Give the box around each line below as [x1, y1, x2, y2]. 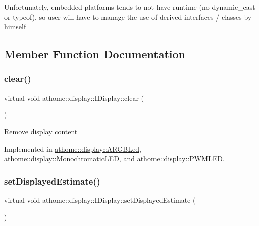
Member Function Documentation [4, 46, 186, 62]
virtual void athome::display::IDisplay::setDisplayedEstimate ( [4, 194, 196, 205]
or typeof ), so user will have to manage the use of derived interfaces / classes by [4, 11, 252, 22]
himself [4, 21, 26, 32]
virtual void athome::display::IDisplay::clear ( [4, 92, 144, 103]
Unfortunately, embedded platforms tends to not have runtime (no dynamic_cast [4, 2, 255, 12]
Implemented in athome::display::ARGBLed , [4, 143, 141, 154]
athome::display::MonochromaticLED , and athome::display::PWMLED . [4, 153, 225, 164]
